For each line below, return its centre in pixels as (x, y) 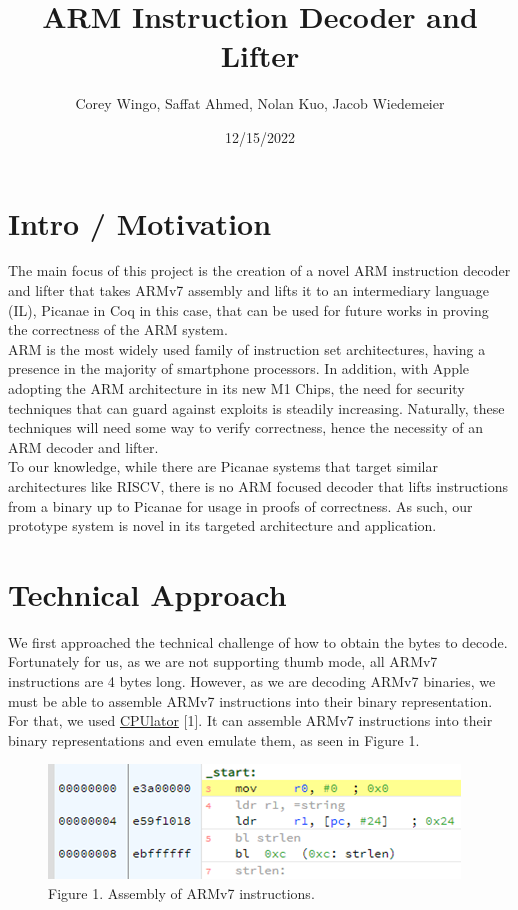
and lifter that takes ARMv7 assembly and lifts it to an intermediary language (248, 290)
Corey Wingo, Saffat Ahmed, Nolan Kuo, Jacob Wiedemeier (260, 103)
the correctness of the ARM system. (118, 329)
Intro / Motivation (140, 222)
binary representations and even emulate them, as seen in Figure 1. (214, 739)
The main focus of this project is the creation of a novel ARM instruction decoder (259, 270)
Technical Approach (147, 593)
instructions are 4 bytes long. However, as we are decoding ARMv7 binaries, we (252, 681)
